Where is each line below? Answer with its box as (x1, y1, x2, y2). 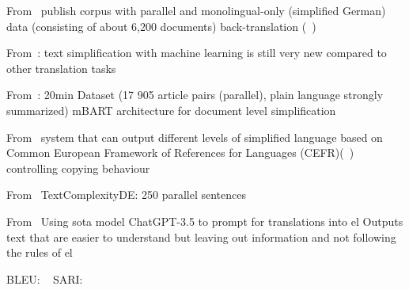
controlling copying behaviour (6, 159, 150, 176)
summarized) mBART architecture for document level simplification (6, 101, 336, 118)
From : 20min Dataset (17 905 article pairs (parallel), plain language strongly (6, 86, 384, 103)
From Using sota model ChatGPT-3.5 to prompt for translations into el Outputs (6, 212, 403, 229)
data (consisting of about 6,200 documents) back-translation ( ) (6, 17, 316, 34)
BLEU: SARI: (6, 270, 83, 287)
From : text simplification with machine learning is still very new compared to (6, 44, 387, 61)
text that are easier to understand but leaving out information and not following (6, 228, 396, 245)
